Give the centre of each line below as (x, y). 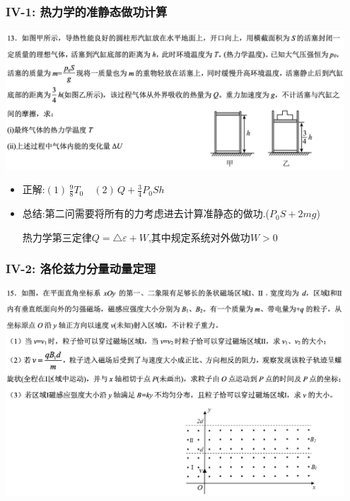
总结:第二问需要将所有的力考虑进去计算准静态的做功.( (146, 213)
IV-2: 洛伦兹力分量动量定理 (81, 269)
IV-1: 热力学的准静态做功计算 (87, 11)
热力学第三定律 (57, 237)
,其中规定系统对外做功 (199, 237)
